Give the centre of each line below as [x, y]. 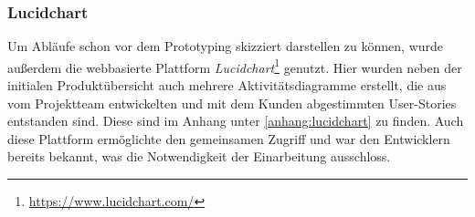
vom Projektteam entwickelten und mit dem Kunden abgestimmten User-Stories [232, 103]
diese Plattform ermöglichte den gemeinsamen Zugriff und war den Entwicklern [229, 138]
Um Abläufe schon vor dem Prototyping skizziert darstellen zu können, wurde [226, 46]
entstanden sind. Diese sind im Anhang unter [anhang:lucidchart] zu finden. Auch [236, 121]
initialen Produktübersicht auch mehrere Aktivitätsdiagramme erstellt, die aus [227, 85]
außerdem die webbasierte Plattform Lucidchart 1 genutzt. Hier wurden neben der [235, 66]
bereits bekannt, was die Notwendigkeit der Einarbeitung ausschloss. [199, 156]
